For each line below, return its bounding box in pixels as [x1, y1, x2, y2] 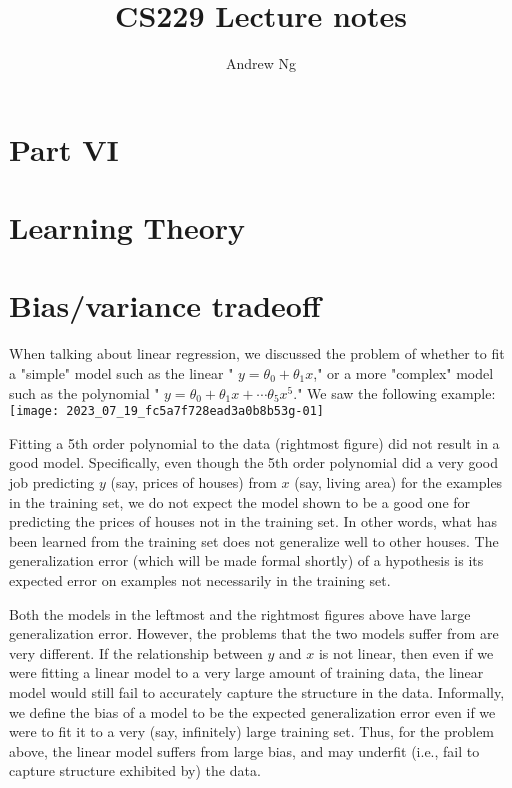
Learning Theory [9, 207, 246, 248]
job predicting [9, 472, 95, 493]
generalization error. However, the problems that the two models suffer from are [9, 623, 499, 644]
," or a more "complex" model [313, 363, 494, 383]
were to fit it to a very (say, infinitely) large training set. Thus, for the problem [9, 721, 495, 742]
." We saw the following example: [293, 382, 496, 403]
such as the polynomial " [9, 382, 160, 403]
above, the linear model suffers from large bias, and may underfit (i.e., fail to [9, 740, 480, 761]
